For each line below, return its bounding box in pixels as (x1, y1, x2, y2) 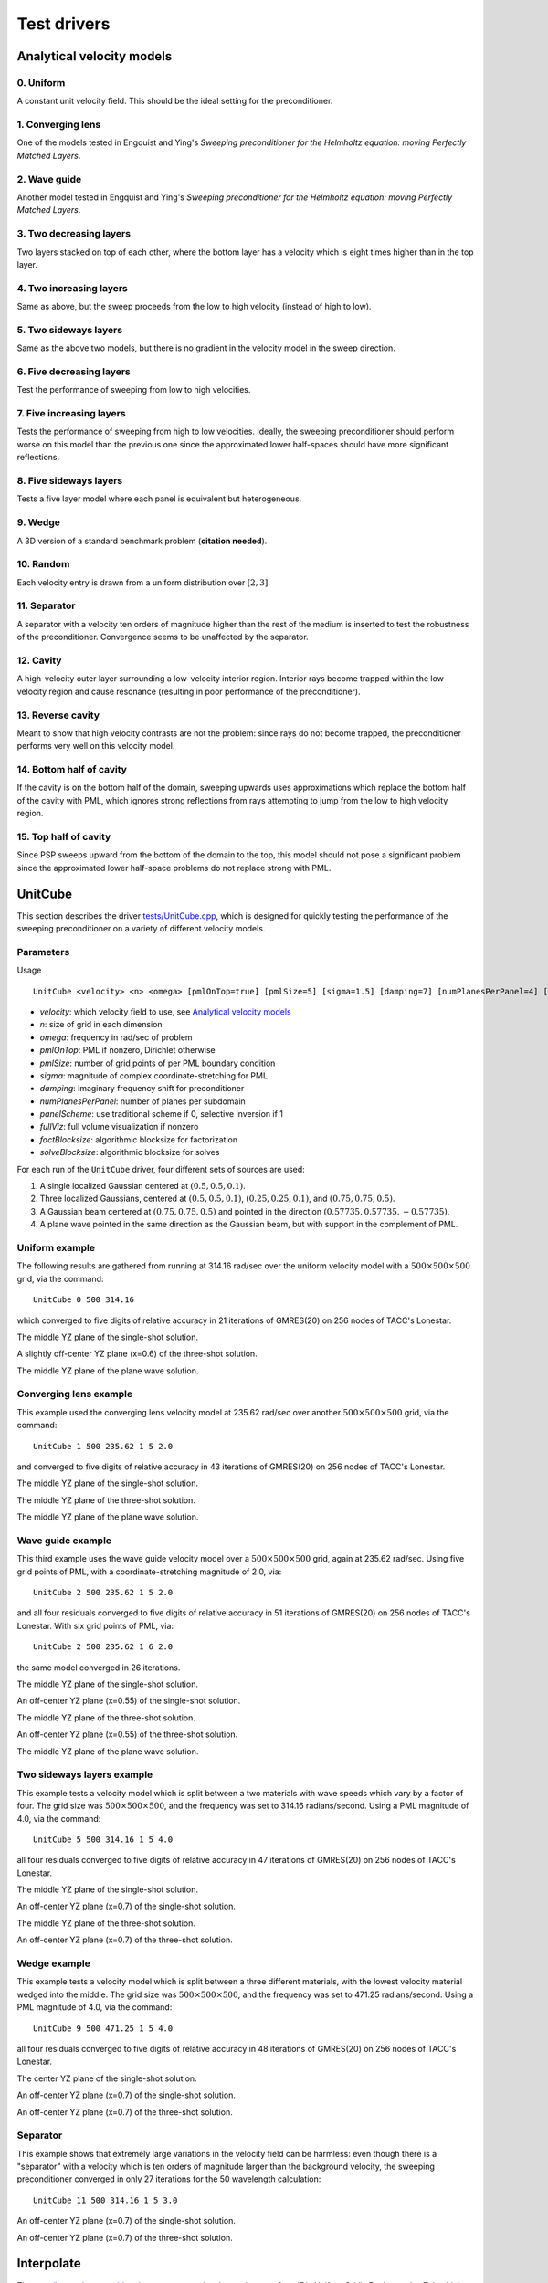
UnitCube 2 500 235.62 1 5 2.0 (33, 1587, 174, 1598)
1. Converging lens (16, 119, 101, 132)
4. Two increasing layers (16, 281, 128, 294)
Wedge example (16, 1957, 90, 1970)
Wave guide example (16, 1534, 112, 1547)
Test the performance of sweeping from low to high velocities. (16, 384, 251, 395)
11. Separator (16, 599, 76, 612)
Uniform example (16, 1241, 96, 1254)
